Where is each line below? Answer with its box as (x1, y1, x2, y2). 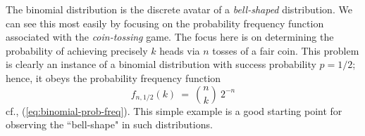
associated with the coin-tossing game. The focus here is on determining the (6, 29, 334, 44)
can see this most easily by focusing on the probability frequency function (6, 15, 324, 30)
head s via (159, 43, 200, 57)
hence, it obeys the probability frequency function (6, 70, 221, 85)
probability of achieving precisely (6, 43, 148, 57)
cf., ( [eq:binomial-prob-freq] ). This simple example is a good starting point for (6, 103, 342, 118)
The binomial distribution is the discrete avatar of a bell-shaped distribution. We (6, 2, 352, 16)
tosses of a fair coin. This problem (212, 43, 359, 57)
